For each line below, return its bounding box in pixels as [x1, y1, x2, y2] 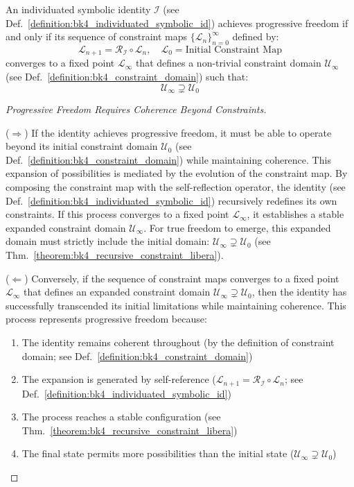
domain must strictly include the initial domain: [6, 234, 210, 248]
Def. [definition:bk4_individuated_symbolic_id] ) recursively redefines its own [6, 193, 337, 207]
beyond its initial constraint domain [6, 139, 158, 153]
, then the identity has [251, 284, 347, 299]
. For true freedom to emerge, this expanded [143, 220, 331, 234]
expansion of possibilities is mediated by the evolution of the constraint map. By [6, 166, 348, 180]
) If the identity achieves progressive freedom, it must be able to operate [24, 125, 332, 139]
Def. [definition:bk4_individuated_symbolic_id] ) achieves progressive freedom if [6, 15, 348, 30]
